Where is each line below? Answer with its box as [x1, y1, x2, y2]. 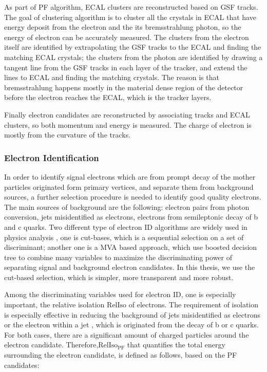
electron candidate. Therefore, [4, 339, 99, 350]
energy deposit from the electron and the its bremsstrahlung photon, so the [4, 22, 241, 32]
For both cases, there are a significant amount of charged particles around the [4, 329, 249, 340]
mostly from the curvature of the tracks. [4, 129, 131, 140]
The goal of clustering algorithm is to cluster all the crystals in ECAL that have [4, 11, 256, 22]
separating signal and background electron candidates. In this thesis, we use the [4, 262, 255, 272]
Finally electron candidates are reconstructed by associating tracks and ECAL [4, 109, 250, 120]
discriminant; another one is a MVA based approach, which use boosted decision [4, 242, 257, 252]
